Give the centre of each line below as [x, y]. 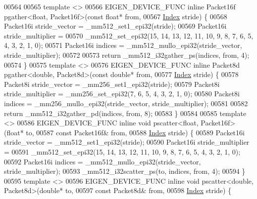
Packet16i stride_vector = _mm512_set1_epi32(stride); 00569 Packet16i [115, 26]
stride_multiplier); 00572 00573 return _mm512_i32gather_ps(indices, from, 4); [127, 55]
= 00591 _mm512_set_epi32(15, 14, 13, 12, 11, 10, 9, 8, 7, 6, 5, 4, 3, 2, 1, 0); [122, 151]
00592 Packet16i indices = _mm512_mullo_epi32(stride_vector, [103, 161]
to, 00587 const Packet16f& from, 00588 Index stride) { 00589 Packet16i [135, 132]
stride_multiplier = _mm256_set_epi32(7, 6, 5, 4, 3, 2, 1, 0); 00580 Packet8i [122, 94]
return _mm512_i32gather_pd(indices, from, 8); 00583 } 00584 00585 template [125, 113]
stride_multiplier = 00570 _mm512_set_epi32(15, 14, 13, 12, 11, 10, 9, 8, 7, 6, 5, [129, 35]
